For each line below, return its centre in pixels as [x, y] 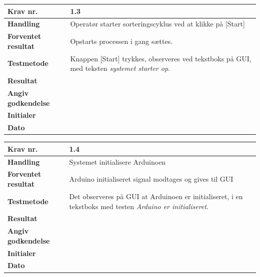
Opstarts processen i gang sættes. [121, 41]
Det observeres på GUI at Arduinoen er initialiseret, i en [156, 196]
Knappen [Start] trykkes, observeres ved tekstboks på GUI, [161, 58]
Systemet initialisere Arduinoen [117, 161]
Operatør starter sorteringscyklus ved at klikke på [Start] [157, 24]
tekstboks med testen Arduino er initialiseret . [139, 206]
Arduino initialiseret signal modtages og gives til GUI [151, 179]
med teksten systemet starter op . [120, 68]
